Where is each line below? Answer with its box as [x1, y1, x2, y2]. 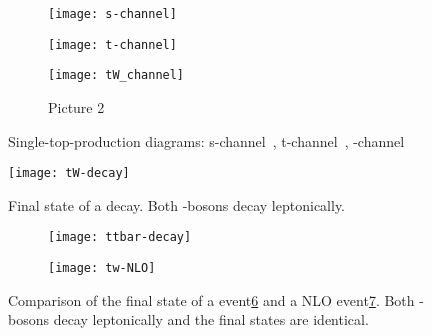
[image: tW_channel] [48, 68, 185, 83]
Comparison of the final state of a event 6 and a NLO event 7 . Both [8, 289, 415, 310]
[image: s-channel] [48, 7, 177, 21]
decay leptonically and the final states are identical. [53, 309, 369, 330]
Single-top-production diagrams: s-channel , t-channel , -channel [8, 130, 405, 151]
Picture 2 [48, 96, 105, 117]
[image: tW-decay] [8, 166, 130, 181]
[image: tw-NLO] [48, 261, 156, 276]
